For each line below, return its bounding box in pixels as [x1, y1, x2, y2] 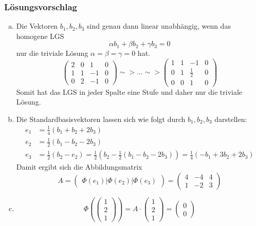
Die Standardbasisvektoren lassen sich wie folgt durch [16, 113, 186, 124]
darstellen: [214, 113, 247, 124]
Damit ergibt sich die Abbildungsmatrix [16, 161, 142, 172]
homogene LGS [16, 30, 64, 41]
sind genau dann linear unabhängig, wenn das [87, 20, 231, 31]
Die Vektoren [16, 20, 58, 31]
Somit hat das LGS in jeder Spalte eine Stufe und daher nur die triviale [16, 86, 243, 97]
